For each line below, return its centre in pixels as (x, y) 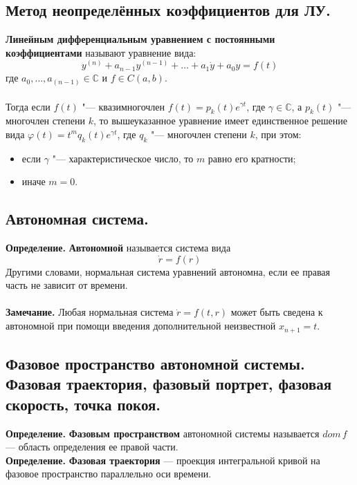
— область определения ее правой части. (92, 447)
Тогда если (28, 106)
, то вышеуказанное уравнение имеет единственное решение (220, 121)
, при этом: (278, 134)
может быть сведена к (277, 312)
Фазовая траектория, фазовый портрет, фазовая (169, 384)
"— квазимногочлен (123, 106)
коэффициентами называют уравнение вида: (101, 52)
